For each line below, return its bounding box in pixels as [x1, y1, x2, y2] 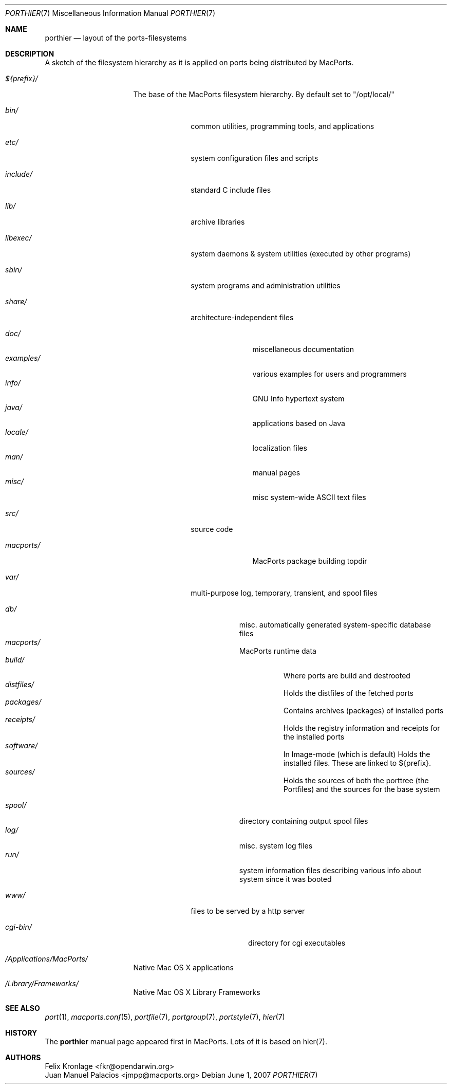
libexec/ [5, 233, 32, 242]
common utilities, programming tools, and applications [191, 122, 374, 131]
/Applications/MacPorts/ [5, 954, 88, 963]
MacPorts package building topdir [252, 557, 367, 565]
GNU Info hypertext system [252, 394, 345, 403]
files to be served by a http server [191, 907, 305, 915]
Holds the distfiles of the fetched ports [283, 689, 414, 697]
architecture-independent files [191, 313, 294, 322]
